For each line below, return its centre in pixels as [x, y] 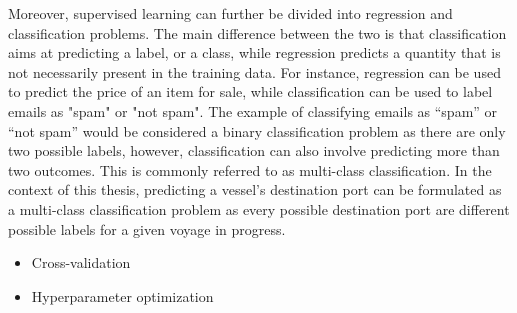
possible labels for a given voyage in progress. [147, 228]
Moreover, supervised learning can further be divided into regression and [230, 13]
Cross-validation [81, 262]
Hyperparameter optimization [122, 295]
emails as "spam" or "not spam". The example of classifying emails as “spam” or [253, 110]
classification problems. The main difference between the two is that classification [257, 32]
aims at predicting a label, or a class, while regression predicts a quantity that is [254, 52]
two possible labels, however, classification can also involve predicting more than [254, 150]
